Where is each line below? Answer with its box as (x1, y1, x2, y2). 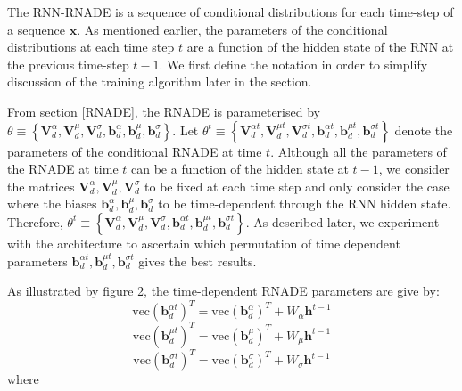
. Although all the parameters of (270, 142, 447, 160)
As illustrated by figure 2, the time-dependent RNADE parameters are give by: (7, 281, 440, 300)
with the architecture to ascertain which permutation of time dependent (7, 233, 400, 252)
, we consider (378, 159, 450, 178)
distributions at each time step (7, 37, 175, 56)
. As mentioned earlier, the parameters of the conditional (77, 20, 388, 38)
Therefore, (7, 212, 63, 231)
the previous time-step (7, 54, 129, 73)
